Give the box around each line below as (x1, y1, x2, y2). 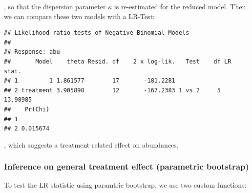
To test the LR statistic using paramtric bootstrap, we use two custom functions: (4, 179, 247, 190)
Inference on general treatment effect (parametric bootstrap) (4, 160, 249, 172)
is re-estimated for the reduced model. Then (114, 1, 246, 11)
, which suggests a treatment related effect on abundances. (4, 139, 179, 150)
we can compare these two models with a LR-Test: (4, 11, 155, 21)
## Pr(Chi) (4, 106, 50, 113)
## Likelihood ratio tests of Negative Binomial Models (4, 29, 189, 37)
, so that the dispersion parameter (4, 1, 106, 11)
